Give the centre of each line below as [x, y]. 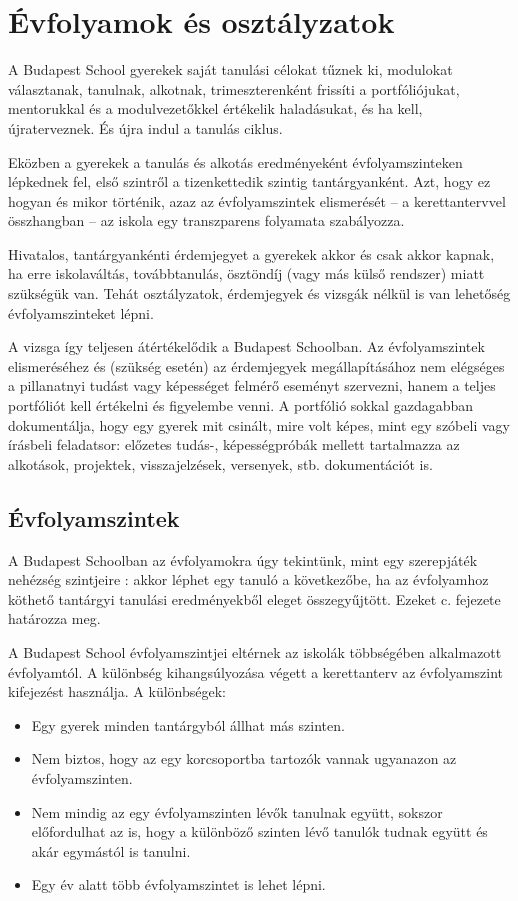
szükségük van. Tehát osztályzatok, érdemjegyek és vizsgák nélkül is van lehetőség [259, 293]
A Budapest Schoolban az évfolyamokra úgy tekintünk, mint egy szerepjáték [243, 559]
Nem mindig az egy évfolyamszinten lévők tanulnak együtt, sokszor [237, 811]
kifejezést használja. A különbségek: [117, 691]
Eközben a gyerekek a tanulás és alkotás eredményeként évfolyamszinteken [235, 161]
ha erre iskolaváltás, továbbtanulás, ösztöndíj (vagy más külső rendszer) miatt [246, 273]
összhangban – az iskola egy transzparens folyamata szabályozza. [206, 220]
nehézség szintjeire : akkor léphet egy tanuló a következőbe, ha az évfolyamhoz [248, 579]
